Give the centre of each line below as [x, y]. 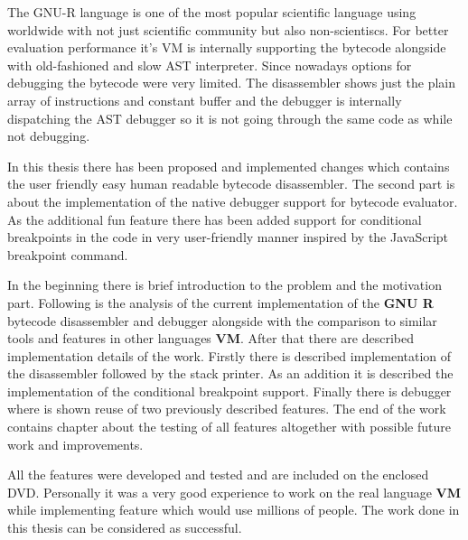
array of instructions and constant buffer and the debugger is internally [205, 100]
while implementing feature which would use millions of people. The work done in [234, 510]
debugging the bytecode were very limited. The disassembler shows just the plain [231, 83]
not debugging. [49, 136]
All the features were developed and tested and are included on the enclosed [218, 475]
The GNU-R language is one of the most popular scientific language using [212, 12]
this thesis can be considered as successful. [125, 528]
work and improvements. [75, 444]
